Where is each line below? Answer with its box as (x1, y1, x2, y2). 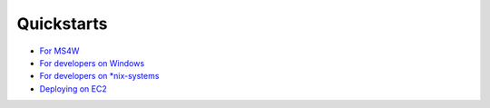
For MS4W (39, 45, 80, 56)
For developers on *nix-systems (39, 71, 160, 82)
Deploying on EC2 (39, 83, 108, 94)
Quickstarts (16, 14, 108, 34)
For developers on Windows (39, 57, 145, 68)
